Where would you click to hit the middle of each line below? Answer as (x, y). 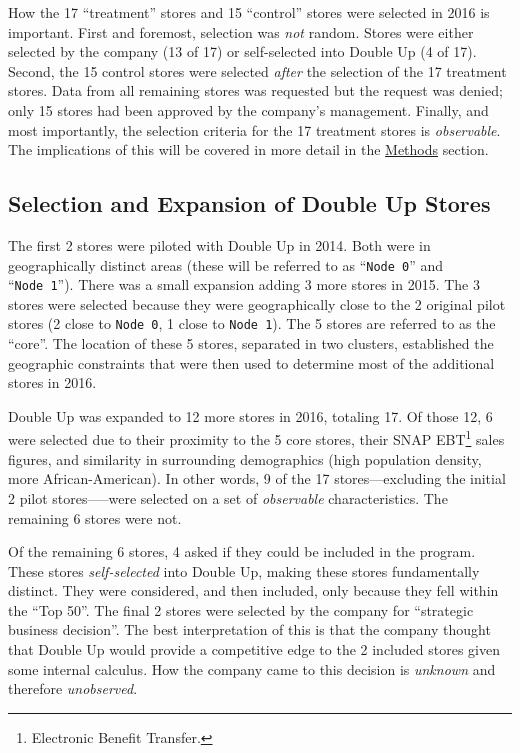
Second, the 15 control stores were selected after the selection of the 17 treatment (257, 70)
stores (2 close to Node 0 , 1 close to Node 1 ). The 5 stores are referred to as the (252, 323)
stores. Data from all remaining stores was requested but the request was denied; (255, 90)
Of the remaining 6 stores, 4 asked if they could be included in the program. (242, 551)
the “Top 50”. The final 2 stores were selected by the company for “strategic (241, 609)
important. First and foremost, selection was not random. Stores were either (241, 31)
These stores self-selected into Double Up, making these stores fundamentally (244, 570)
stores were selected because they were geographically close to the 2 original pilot (257, 303)
